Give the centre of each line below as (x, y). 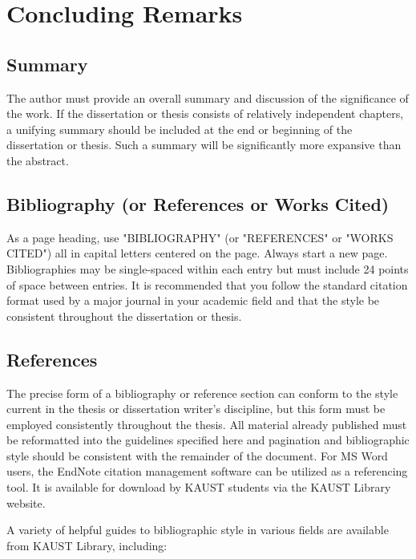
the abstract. (38, 160)
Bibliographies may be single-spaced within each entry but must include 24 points (208, 268)
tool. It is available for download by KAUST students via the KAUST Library (199, 487)
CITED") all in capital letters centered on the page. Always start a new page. (197, 253)
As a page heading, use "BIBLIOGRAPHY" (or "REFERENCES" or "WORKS (200, 237)
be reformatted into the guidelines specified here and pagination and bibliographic (208, 440)
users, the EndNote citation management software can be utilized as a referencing (207, 471)
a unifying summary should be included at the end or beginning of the (180, 129)
